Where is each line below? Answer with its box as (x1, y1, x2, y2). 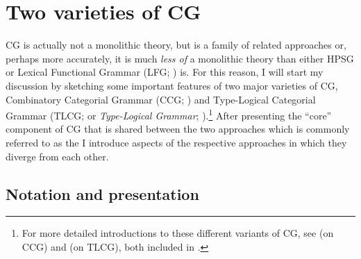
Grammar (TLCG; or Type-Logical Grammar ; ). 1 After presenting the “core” (6, 106, 332, 122)
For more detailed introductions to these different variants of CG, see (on (22, 226, 334, 240)
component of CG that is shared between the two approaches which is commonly (6, 122, 350, 136)
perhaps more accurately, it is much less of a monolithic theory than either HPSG (6, 51, 354, 65)
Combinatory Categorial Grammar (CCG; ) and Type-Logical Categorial (6, 92, 316, 106)
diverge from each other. (6, 149, 109, 163)
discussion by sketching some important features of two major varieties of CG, (6, 78, 338, 92)
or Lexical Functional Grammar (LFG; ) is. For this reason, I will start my (6, 65, 324, 79)
